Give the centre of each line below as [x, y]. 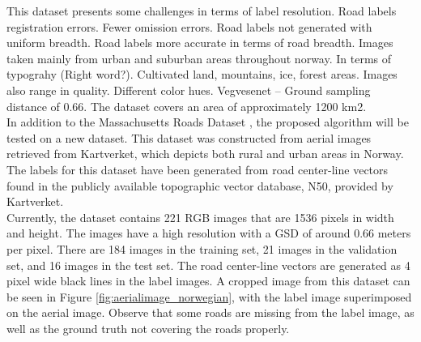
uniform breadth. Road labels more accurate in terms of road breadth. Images [200, 43]
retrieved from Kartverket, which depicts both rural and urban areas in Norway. [205, 154]
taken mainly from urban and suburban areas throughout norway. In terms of [199, 58]
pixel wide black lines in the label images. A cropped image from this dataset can [208, 281]
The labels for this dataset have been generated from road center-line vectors [198, 169]
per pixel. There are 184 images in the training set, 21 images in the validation [202, 248]
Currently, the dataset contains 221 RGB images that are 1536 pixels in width [200, 217]
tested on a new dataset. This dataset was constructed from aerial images [189, 137]
